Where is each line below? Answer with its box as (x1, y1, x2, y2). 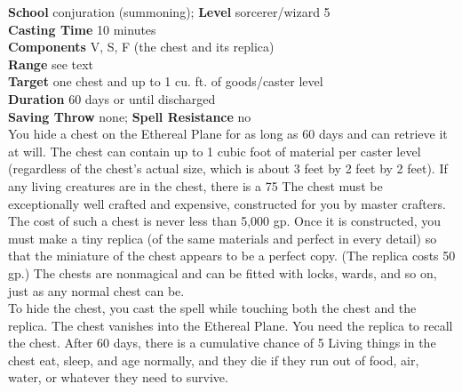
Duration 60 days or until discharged (8, 89, 216, 108)
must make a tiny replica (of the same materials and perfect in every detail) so (8, 228, 437, 247)
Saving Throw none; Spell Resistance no (8, 107, 251, 125)
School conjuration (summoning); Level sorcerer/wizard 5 (8, 3, 331, 20)
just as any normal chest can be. (8, 281, 185, 300)
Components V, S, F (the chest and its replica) (8, 37, 275, 56)
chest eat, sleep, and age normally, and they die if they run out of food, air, (8, 350, 419, 369)
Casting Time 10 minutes (8, 20, 156, 38)
